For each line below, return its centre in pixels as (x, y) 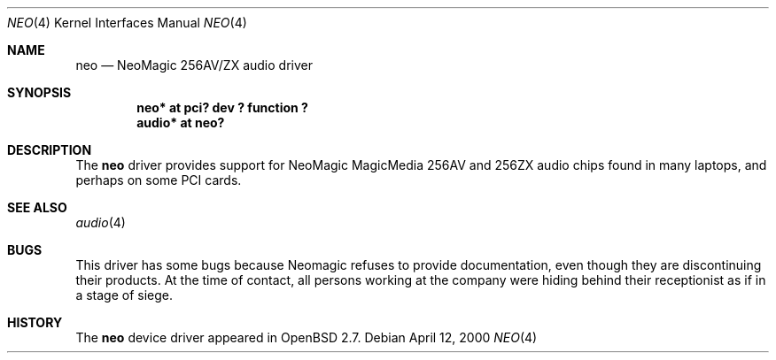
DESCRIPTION (50, 150)
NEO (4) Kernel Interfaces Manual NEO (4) (127, 23)
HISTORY (35, 322)
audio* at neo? (181, 123)
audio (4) (101, 222)
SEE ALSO (37, 207)
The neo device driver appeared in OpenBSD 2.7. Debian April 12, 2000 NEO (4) (307, 337)
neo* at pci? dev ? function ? (222, 107)
